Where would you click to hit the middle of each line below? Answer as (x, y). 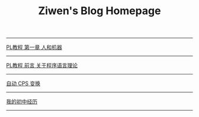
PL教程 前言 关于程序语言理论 (42, 66)
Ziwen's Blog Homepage (99, 11)
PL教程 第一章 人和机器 (34, 47)
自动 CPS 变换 (23, 83)
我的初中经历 (22, 102)
